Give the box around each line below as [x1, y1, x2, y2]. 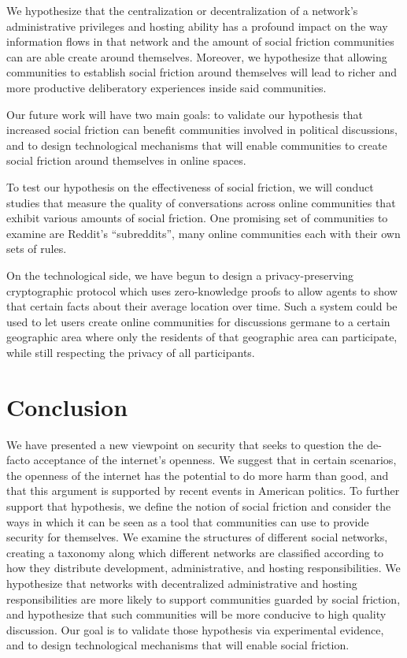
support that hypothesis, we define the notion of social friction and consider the [6, 497, 391, 514]
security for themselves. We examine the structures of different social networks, [6, 529, 388, 545]
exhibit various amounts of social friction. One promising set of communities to [6, 210, 388, 226]
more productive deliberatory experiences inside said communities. [6, 79, 327, 95]
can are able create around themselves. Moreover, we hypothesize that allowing [6, 48, 387, 65]
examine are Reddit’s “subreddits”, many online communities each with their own [6, 225, 401, 241]
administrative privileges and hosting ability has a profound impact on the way [6, 17, 388, 34]
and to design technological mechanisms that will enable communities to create [6, 136, 387, 153]
